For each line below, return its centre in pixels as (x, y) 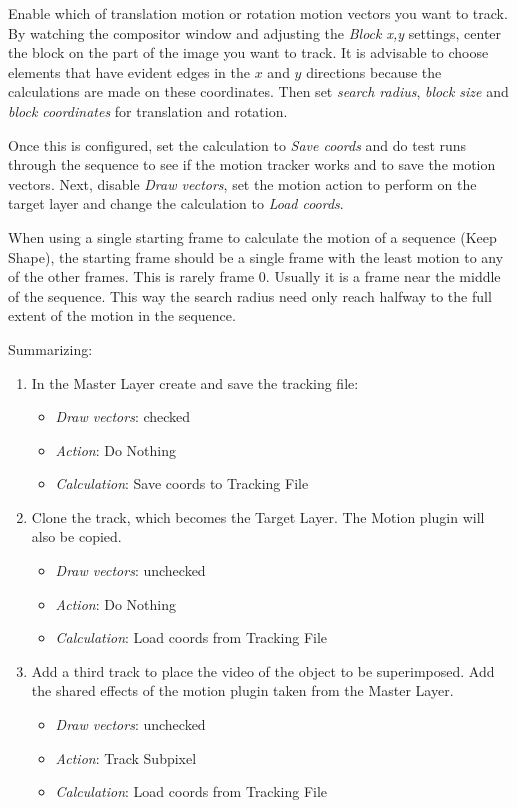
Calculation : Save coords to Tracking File (182, 483)
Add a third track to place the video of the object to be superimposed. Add (263, 670)
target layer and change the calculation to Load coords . (176, 203)
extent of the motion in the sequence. (122, 315)
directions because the (374, 71)
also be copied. (76, 536)
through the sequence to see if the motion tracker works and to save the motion (252, 164)
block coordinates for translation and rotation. (148, 110)
